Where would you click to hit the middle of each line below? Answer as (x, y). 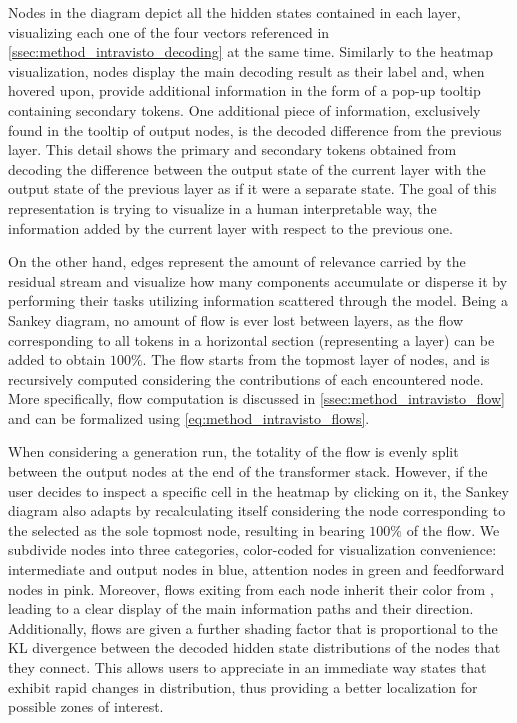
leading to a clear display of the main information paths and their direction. (241, 608)
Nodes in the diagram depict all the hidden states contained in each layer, (234, 12)
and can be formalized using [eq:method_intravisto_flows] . (189, 417)
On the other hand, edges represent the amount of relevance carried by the (237, 261)
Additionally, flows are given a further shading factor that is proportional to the (253, 627)
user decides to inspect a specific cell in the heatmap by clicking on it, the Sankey (258, 490)
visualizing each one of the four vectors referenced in (169, 31)
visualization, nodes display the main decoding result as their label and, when (246, 70)
